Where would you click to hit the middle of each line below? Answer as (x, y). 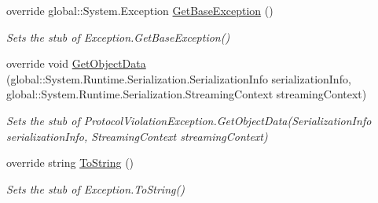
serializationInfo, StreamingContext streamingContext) (137, 136)
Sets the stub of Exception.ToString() (95, 188)
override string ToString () (70, 162)
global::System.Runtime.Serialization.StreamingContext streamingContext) (187, 94)
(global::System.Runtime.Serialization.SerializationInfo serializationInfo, (179, 78)
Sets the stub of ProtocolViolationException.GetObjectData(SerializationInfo (189, 120)
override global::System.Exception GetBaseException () (140, 10)
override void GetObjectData (76, 63)
